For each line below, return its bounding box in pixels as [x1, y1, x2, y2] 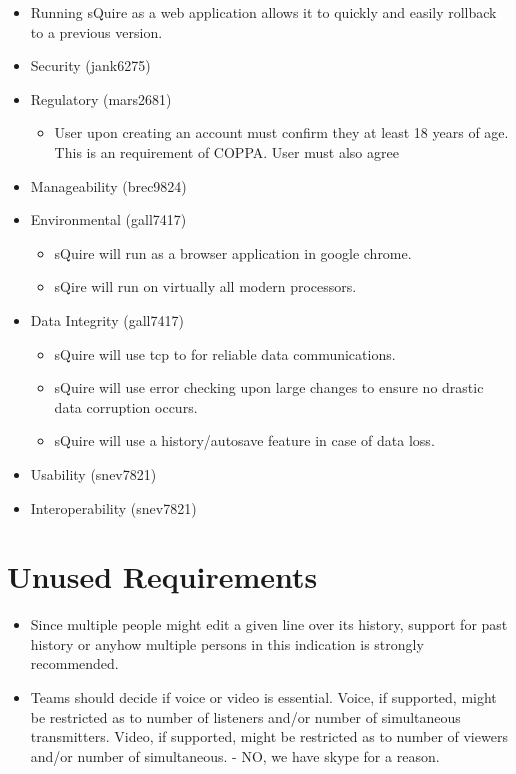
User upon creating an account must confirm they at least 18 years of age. [54, 122, 509, 143]
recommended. [30, 653, 119, 674]
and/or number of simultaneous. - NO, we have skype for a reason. [30, 745, 440, 766]
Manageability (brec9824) [30, 175, 187, 196]
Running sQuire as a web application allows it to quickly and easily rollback [30, 2, 497, 22]
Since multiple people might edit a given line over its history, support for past [30, 614, 508, 635]
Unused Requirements [7, 556, 318, 597]
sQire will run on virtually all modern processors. [54, 276, 357, 297]
